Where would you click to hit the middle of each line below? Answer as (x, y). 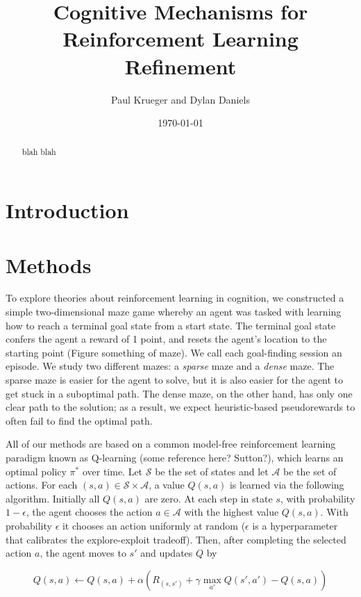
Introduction (67, 210)
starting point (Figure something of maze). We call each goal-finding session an (174, 352)
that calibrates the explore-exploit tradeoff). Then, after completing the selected (176, 539)
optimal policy (36, 471)
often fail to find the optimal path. (79, 420)
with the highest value (232, 512)
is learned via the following (287, 485)
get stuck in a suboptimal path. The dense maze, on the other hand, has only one (179, 393)
